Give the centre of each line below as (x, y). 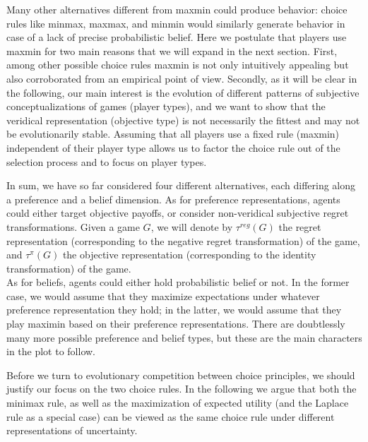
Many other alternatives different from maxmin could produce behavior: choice (177, 9)
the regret (300, 226)
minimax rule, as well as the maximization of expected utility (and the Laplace (178, 403)
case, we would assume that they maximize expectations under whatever (163, 295)
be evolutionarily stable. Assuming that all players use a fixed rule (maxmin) (173, 134)
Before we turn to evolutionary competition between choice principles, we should (181, 375)
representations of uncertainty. (72, 430)
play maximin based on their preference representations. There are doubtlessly (176, 324)
